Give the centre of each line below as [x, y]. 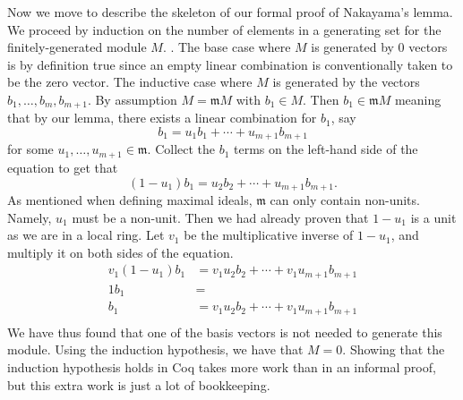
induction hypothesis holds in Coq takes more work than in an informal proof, [222, 367]
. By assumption [132, 99]
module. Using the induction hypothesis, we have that [155, 349]
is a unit [433, 217]
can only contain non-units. [345, 199]
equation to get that [63, 167]
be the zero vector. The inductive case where [130, 82]
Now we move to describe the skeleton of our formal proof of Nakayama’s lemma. [230, 12]
